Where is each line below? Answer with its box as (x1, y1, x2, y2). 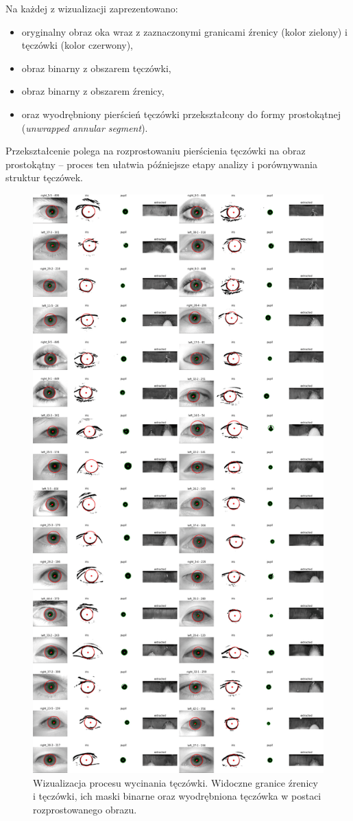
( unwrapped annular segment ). (21, 120, 148, 135)
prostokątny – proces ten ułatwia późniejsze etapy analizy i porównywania (5, 157, 317, 171)
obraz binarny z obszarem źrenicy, (21, 84, 165, 98)
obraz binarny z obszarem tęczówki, (21, 60, 171, 75)
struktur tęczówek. (5, 170, 83, 185)
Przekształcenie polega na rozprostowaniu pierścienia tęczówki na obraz (5, 143, 306, 158)
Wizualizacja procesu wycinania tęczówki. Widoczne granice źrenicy (33, 775, 318, 789)
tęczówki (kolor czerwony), (21, 38, 134, 52)
